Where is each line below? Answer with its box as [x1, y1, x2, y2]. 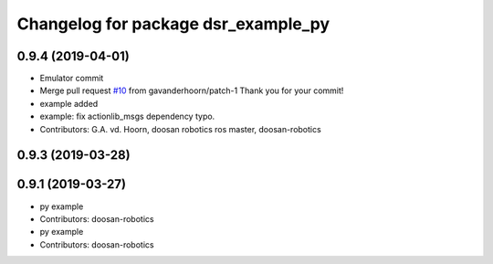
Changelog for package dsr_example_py [16, 14, 330, 34]
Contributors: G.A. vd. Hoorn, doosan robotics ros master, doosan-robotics [39, 123, 321, 134]
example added [39, 98, 99, 109]
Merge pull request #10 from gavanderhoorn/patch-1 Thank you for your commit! [39, 85, 344, 96]
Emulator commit [39, 73, 104, 84]
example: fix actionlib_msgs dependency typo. [39, 111, 215, 122]
